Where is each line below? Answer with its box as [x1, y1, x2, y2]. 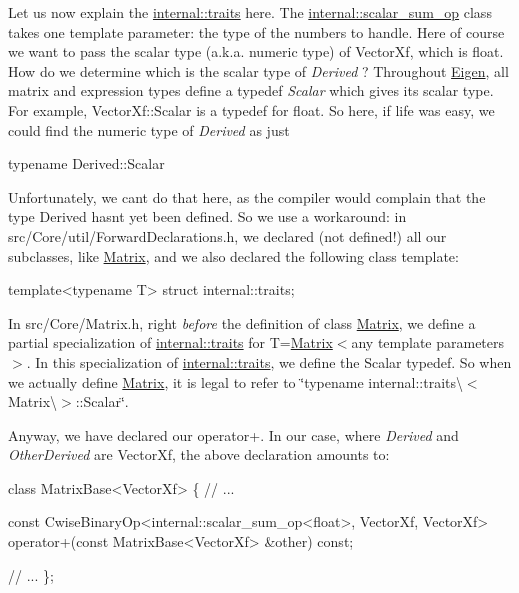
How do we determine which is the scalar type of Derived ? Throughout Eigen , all [8, 60, 509, 81]
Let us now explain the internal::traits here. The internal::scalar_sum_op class [8, 2, 492, 22]
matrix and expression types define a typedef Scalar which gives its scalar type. [8, 80, 494, 101]
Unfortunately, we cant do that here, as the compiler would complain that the [8, 186, 486, 207]
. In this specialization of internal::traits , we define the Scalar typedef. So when [26, 351, 512, 372]
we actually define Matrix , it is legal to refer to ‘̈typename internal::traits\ [8, 371, 463, 392]
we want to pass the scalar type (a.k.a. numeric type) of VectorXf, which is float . [8, 41, 504, 62]
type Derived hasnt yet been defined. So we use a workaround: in [8, 206, 407, 227]
